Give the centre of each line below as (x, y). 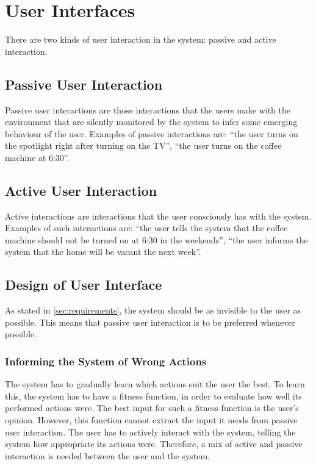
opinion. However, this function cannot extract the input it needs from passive (151, 420)
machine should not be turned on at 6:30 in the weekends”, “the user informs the (156, 239)
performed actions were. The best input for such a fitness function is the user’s (152, 408)
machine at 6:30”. (37, 157)
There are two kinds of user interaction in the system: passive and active (141, 39)
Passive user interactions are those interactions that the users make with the (148, 109)
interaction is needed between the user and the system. (107, 455)
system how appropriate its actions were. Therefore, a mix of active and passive (154, 444)
